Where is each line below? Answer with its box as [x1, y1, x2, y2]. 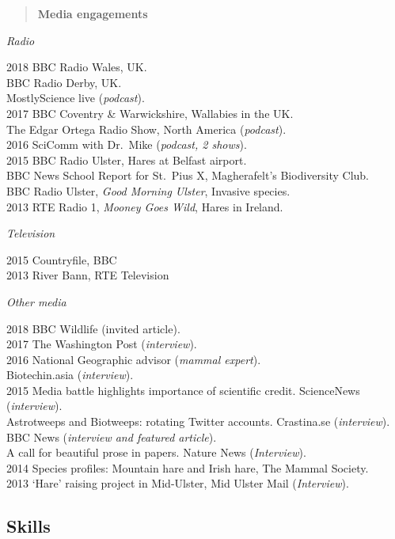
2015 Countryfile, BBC [6, 251, 117, 268]
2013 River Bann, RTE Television [6, 267, 169, 283]
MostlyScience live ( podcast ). [6, 89, 145, 106]
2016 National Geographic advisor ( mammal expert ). [6, 351, 261, 367]
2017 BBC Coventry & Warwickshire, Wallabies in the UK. [6, 104, 294, 121]
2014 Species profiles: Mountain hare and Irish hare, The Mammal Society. [6, 459, 369, 476]
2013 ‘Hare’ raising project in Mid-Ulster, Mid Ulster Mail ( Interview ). [6, 475, 349, 492]
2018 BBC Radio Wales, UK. [6, 59, 147, 75]
